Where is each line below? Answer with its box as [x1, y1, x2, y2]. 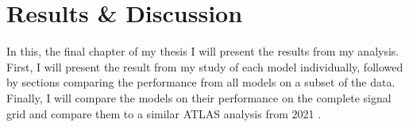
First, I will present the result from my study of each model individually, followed [6, 58, 403, 75]
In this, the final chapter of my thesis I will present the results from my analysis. [6, 43, 399, 60]
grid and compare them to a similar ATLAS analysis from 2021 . [6, 105, 322, 121]
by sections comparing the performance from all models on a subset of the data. [6, 74, 395, 90]
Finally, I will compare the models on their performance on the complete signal [6, 89, 392, 106]
